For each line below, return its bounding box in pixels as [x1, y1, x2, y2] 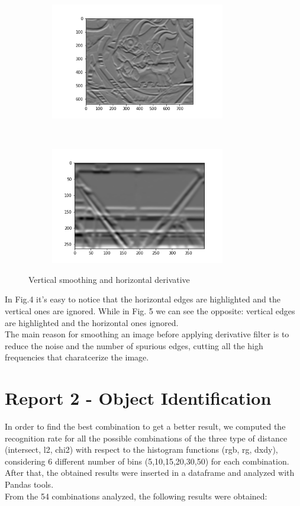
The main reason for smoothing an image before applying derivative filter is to [5, 328, 289, 340]
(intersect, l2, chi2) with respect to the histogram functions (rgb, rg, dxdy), [5, 443, 278, 456]
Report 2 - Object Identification [5, 386, 272, 410]
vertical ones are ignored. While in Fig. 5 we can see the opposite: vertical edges [5, 304, 295, 317]
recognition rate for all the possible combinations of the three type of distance [5, 431, 288, 444]
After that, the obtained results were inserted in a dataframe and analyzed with [5, 466, 295, 479]
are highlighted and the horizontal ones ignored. [5, 316, 179, 328]
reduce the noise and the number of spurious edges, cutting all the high [5, 339, 263, 352]
